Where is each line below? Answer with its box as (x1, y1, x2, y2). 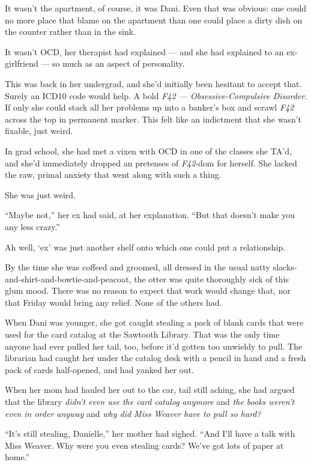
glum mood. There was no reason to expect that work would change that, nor (5, 284, 291, 297)
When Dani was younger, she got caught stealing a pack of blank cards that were (5, 316, 304, 329)
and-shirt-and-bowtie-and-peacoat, (5, 272, 131, 285)
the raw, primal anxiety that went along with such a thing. (5, 168, 222, 181)
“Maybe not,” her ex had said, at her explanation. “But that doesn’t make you (5, 208, 295, 221)
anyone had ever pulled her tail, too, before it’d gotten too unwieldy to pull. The (5, 339, 303, 352)
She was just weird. (5, 188, 76, 201)
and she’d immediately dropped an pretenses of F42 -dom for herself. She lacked (5, 156, 297, 169)
